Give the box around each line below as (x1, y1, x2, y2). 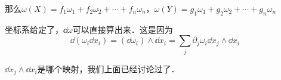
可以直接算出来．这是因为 (72, 23, 173, 35)
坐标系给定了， (5, 23, 63, 35)
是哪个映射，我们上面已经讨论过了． (37, 62, 180, 75)
